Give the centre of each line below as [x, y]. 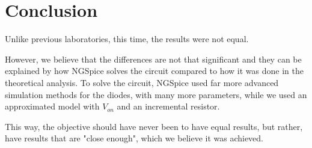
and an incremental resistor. [168, 106]
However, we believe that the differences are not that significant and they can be [153, 59]
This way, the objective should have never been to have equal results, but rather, [154, 126]
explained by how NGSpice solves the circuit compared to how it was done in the [154, 71]
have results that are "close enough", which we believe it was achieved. [134, 138]
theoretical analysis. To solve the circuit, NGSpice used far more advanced [142, 82]
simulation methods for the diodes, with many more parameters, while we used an [156, 94]
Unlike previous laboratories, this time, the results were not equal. [127, 39]
